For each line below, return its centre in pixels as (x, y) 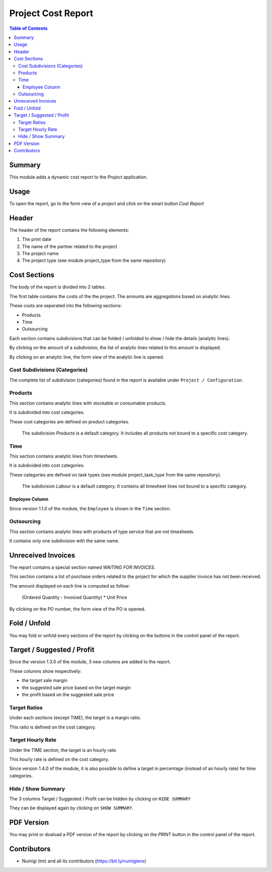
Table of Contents (28, 28)
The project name (40, 254)
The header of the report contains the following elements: (69, 230)
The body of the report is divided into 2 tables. (57, 287)
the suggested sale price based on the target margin (76, 688)
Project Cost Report (51, 13)
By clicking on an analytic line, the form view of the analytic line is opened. (87, 357)
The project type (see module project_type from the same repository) (94, 261)
